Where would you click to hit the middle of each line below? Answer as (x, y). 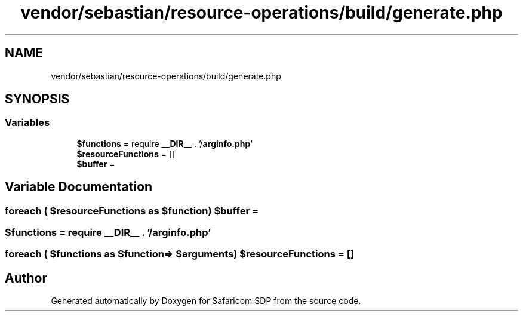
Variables (27, 123)
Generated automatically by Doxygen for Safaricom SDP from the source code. (206, 301)
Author (26, 278)
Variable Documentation (79, 187)
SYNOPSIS (37, 99)
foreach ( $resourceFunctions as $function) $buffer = (132, 211)
